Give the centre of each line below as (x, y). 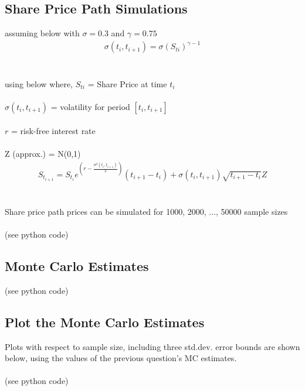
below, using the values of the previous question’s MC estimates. (121, 358)
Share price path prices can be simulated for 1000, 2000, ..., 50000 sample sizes (146, 211)
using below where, (39, 83)
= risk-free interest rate (53, 131)
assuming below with (42, 33)
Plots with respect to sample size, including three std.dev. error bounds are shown (152, 346)
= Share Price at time (127, 83)
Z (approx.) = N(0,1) (43, 154)
